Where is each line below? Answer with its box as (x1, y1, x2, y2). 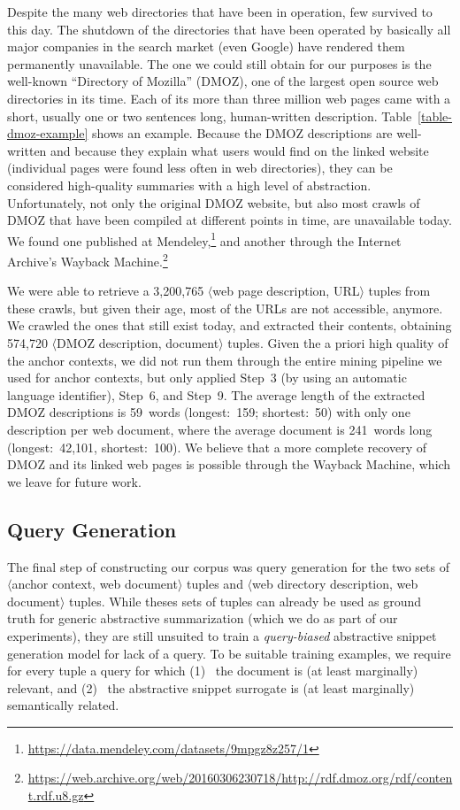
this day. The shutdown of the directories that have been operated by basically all (7, 19, 451, 38)
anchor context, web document (11, 575, 178, 593)
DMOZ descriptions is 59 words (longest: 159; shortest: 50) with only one (7, 403, 410, 421)
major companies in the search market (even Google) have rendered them (7, 37, 405, 56)
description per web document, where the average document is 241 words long (7, 420, 433, 438)
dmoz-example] (7, 124, 88, 143)
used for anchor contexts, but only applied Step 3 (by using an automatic (7, 368, 407, 387)
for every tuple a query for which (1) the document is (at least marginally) (7, 661, 418, 680)
